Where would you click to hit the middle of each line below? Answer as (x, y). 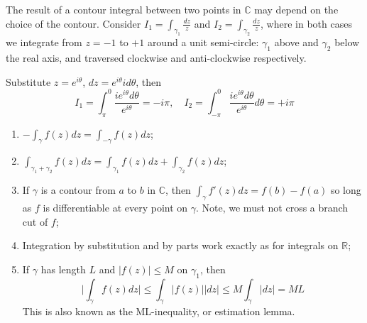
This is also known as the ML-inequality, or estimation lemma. (159, 311)
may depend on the (296, 9)
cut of (35, 221)
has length (63, 269)
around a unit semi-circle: (203, 42)
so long (346, 190)
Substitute (28, 81)
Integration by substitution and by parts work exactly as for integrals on (180, 245)
